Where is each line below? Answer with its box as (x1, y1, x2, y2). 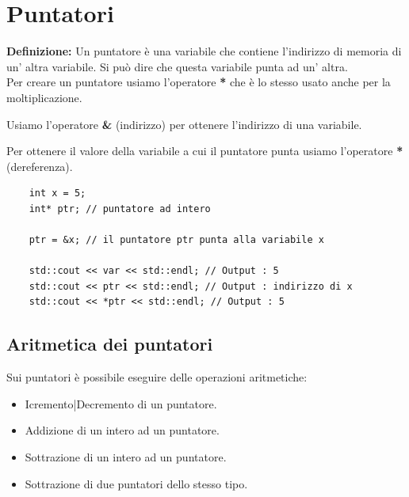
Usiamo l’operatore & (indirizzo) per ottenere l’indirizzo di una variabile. (6, 116, 362, 132)
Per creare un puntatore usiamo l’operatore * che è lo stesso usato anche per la (6, 74, 391, 90)
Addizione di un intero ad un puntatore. (25, 422, 220, 438)
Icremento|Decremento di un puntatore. (25, 395, 217, 412)
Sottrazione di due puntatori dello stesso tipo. (25, 475, 248, 491)
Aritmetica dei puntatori (6, 332, 213, 356)
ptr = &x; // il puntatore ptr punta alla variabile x (29, 234, 324, 246)
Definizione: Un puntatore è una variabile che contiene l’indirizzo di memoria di (6, 43, 402, 59)
